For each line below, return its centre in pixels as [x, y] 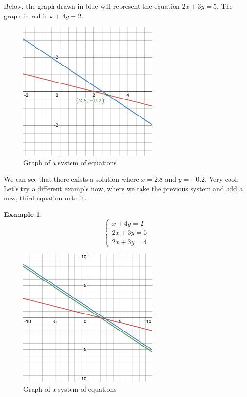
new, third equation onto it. [45, 198]
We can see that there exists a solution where [71, 178]
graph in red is [26, 15]
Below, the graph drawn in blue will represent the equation [92, 6]
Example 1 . [23, 214]
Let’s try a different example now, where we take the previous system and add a [123, 188]
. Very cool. [222, 178]
